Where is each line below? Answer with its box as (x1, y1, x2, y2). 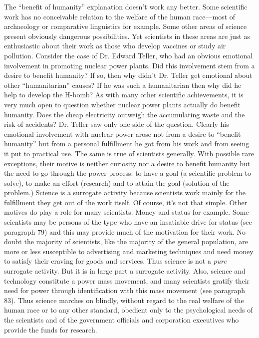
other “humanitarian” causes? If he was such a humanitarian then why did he (4, 79, 242, 90)
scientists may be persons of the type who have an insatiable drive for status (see (4, 217, 252, 227)
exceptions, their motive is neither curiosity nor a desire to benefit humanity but (4, 158, 251, 168)
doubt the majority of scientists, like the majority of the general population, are (4, 236, 248, 247)
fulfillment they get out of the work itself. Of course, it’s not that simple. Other (4, 197, 248, 207)
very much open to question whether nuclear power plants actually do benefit (4, 99, 241, 109)
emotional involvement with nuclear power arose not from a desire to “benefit (4, 128, 241, 139)
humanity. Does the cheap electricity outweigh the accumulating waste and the (4, 109, 245, 119)
